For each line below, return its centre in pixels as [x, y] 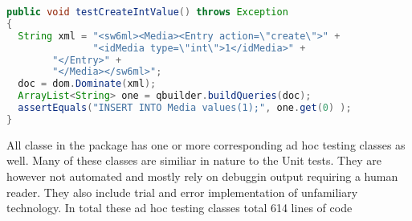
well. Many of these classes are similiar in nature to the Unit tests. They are [194, 160]
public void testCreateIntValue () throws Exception [147, 12]
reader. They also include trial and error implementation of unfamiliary [182, 192]
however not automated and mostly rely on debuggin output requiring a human [202, 176]
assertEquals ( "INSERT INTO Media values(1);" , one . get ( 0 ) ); [185, 108]
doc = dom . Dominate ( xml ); [87, 84]
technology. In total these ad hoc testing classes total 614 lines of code [179, 208]
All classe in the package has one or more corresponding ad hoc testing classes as [206, 144]
